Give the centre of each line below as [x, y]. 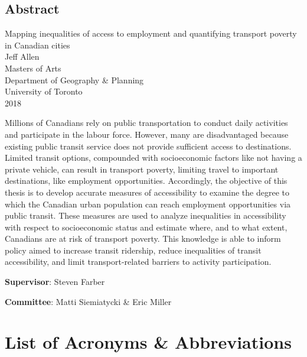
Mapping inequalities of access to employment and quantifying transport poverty [151, 33]
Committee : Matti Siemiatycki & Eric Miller [88, 301]
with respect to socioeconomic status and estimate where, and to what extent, [146, 227]
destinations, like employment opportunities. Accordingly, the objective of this [146, 181]
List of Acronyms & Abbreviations [148, 342]
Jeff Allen [22, 56]
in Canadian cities [37, 45]
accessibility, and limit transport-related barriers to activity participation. [138, 262]
